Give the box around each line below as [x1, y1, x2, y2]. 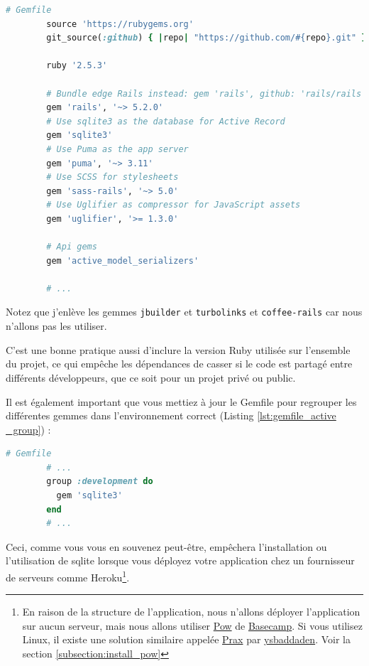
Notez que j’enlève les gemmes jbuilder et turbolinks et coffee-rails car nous [6, 304, 363, 319]
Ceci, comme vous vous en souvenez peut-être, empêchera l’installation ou [6, 539, 327, 554]
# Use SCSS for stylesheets [46, 172, 179, 183]
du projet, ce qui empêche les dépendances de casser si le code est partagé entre [6, 356, 353, 371]
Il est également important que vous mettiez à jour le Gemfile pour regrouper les [6, 394, 357, 409]
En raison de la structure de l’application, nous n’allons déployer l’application [22, 604, 360, 619]
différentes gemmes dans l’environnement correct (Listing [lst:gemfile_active [6, 408, 336, 423]
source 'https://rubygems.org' [46, 18, 194, 29]
